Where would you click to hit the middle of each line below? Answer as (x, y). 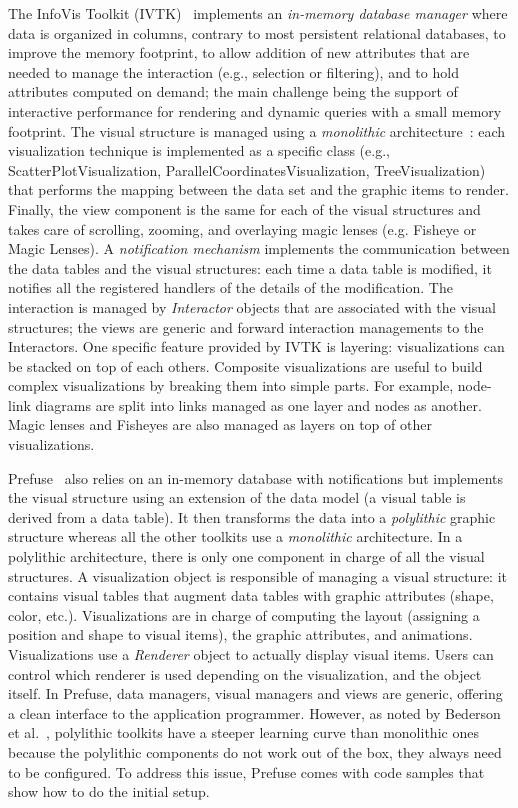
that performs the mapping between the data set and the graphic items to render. (258, 189)
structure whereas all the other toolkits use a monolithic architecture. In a (235, 536)
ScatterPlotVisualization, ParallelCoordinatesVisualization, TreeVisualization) (247, 169)
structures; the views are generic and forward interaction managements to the (246, 326)
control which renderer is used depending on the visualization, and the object (245, 673)
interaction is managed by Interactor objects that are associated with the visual (252, 306)
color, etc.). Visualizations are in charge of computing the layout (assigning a (244, 614)
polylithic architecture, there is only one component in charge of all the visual (246, 556)
